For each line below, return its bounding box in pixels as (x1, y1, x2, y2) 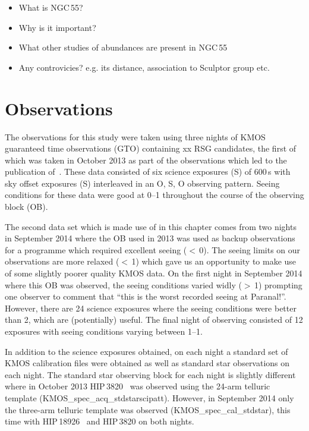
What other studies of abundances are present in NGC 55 (18, 41, 228, 54)
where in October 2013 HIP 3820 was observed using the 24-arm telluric (5, 380, 270, 392)
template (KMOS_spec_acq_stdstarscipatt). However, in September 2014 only (5, 391, 294, 404)
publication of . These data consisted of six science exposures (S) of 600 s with (5, 165, 291, 178)
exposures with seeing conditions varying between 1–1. (5, 325, 203, 337)
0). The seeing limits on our (199, 243, 301, 256)
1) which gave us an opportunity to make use (131, 255, 297, 268)
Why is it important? (18, 21, 96, 33)
